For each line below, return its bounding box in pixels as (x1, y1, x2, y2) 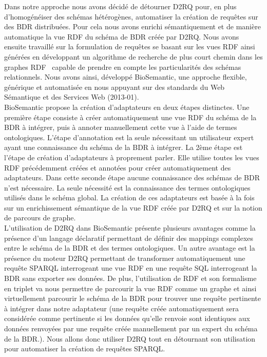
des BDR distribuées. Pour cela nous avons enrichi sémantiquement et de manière (4, 21, 261, 32)
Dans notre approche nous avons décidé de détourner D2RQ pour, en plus (4, 1, 237, 11)
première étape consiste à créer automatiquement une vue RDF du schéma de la (4, 111, 257, 122)
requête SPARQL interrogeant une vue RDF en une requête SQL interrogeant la (4, 262, 257, 273)
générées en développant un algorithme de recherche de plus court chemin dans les (4, 51, 263, 62)
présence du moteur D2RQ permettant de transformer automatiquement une (4, 252, 245, 263)
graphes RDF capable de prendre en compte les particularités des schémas (4, 61, 241, 72)
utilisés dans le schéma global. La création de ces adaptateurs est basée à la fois (4, 192, 255, 203)
